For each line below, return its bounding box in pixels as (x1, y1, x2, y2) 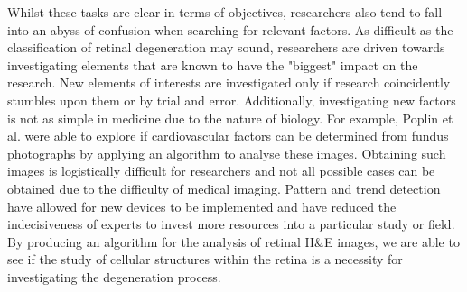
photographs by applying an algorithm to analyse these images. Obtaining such (7, 143, 446, 162)
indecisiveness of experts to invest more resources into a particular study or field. (7, 214, 455, 233)
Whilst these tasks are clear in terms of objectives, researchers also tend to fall (7, 3, 443, 21)
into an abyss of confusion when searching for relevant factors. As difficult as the (7, 20, 453, 39)
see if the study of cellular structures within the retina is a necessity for (7, 250, 403, 269)
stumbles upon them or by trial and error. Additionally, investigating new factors (7, 90, 456, 109)
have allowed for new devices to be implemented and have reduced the (7, 196, 397, 215)
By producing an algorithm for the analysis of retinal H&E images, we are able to (7, 232, 460, 251)
